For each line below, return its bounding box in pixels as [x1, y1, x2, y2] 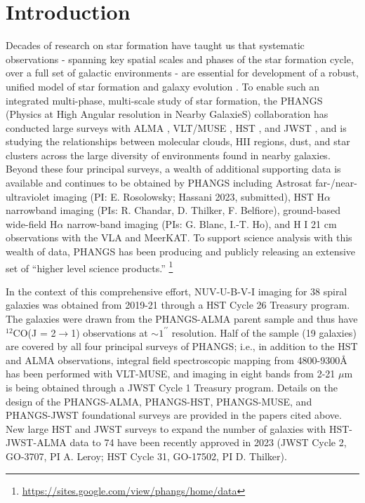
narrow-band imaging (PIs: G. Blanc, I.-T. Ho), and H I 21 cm [67, 216, 337, 231]
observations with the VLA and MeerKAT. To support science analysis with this [6, 230, 352, 245]
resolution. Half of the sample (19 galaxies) [171, 325, 357, 340]
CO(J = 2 [13, 325, 56, 340]
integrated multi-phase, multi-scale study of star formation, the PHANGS [6, 93, 323, 107]
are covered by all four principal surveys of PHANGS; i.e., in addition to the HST [6, 339, 358, 354]
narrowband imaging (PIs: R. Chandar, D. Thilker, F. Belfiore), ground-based [6, 203, 341, 217]
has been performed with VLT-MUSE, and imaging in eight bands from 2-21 [6, 366, 336, 381]
